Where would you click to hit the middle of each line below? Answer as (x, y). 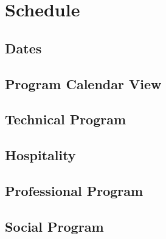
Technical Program (66, 119)
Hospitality (40, 155)
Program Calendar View (83, 83)
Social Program (54, 226)
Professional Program (74, 190)
